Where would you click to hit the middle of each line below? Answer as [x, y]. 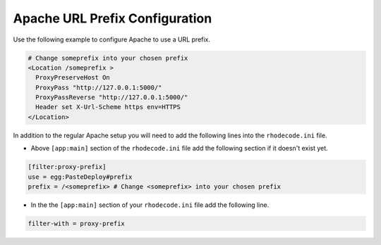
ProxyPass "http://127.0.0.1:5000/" [99, 87]
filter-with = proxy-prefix [76, 223]
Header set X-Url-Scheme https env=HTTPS [108, 107]
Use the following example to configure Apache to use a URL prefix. [112, 39]
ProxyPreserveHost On [73, 78]
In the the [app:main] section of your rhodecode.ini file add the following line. [150, 205]
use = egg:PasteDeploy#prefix [80, 177]
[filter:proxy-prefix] [67, 167]
